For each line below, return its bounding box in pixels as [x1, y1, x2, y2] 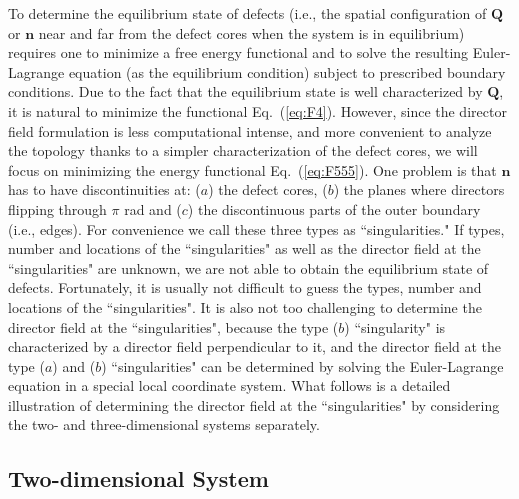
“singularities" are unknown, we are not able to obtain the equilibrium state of [8, 257, 489, 278]
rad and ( [124, 198, 182, 219]
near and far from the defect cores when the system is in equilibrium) [38, 22, 465, 43]
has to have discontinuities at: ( [8, 179, 201, 200]
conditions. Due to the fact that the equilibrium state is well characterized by [8, 81, 483, 102]
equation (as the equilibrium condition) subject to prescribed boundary [68, 61, 506, 82]
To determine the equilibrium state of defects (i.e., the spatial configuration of [8, 3, 487, 23]
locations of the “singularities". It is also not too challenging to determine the [8, 296, 482, 317]
